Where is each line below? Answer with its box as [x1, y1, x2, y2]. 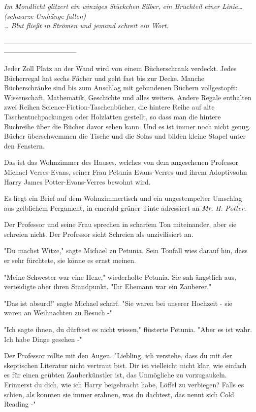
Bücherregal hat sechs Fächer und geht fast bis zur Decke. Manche [4, 73, 205, 83]
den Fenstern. [4, 140, 45, 150]
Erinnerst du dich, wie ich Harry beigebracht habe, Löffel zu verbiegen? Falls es [4, 379, 244, 389]
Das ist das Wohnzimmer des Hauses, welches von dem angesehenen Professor [4, 157, 239, 167]
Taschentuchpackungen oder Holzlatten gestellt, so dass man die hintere [4, 111, 221, 121]
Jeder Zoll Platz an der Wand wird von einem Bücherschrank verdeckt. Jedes [4, 63, 237, 73]
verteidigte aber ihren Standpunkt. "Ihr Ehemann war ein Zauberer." [4, 281, 212, 292]
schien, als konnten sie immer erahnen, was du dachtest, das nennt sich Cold [4, 389, 234, 399]
